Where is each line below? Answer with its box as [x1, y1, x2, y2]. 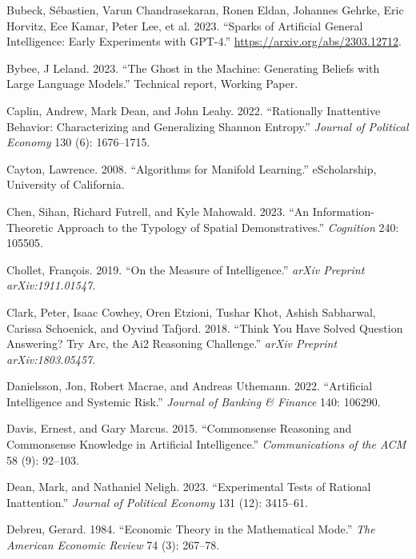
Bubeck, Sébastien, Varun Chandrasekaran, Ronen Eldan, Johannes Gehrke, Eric [6, 2, 404, 18]
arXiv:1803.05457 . [6, 350, 96, 367]
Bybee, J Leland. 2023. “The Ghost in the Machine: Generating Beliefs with [6, 59, 380, 76]
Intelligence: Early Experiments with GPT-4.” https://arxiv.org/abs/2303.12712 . [6, 33, 402, 50]
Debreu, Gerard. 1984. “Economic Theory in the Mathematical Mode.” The [6, 521, 375, 537]
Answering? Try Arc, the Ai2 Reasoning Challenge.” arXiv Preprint [6, 335, 338, 352]
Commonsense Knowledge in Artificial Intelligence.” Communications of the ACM [6, 436, 406, 453]
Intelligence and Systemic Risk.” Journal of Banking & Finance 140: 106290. [6, 393, 381, 409]
